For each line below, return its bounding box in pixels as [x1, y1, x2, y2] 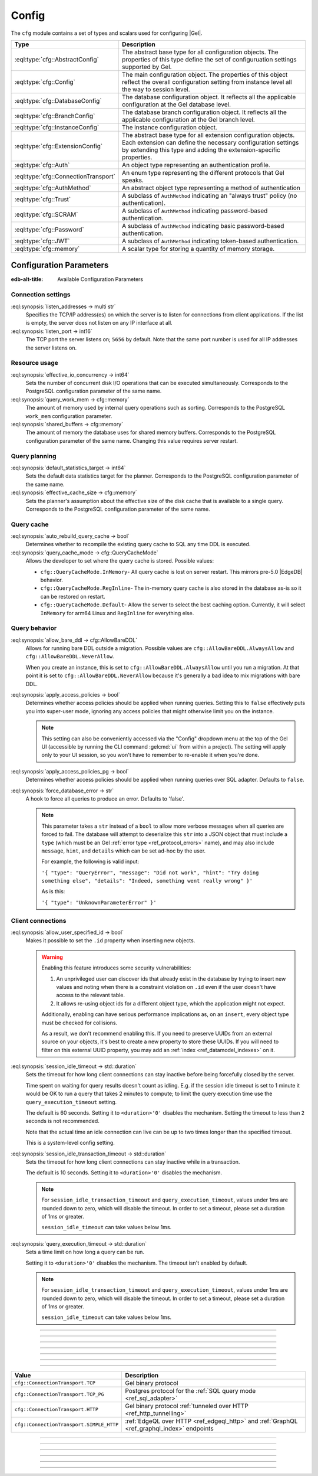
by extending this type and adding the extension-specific [121, 145, 281, 154]
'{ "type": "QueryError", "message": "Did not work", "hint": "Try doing [41, 869, 259, 876]
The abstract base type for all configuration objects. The [121, 48, 279, 56]
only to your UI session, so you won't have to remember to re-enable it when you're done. [41, 752, 260, 759]
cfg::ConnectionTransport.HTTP [14, 1406, 98, 1413]
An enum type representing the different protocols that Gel [121, 168, 285, 177]
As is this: [41, 888, 65, 895]
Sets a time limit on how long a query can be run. [25, 1249, 144, 1256]
